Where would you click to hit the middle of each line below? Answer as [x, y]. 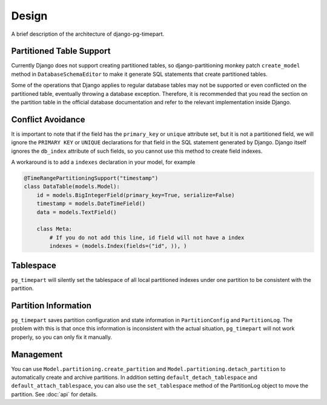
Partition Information [51, 305]
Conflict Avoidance [48, 119]
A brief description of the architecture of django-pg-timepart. [88, 34]
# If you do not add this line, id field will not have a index [147, 237]
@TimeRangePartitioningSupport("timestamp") [91, 178]
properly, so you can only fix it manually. [61, 337]
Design [29, 16]
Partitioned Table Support [61, 51]
